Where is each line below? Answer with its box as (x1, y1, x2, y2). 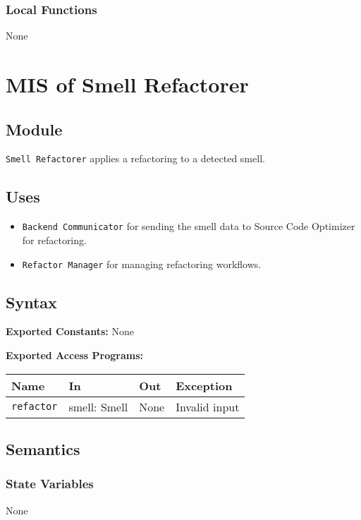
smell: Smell (68, 398, 128, 415)
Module (6, 118, 63, 140)
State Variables (6, 475, 94, 492)
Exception (176, 377, 233, 394)
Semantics (6, 437, 80, 459)
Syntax (6, 291, 57, 313)
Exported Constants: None (6, 324, 134, 339)
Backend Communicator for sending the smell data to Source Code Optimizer (22, 219, 355, 234)
